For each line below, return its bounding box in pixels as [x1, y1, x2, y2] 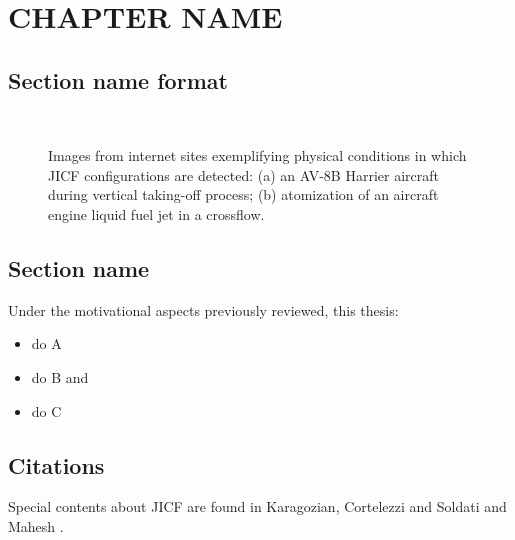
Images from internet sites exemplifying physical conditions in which [48, 145, 467, 166]
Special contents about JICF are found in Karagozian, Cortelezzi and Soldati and [8, 496, 507, 517]
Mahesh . [8, 515, 64, 536]
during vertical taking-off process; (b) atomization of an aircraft [48, 184, 439, 205]
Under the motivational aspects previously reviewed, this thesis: [8, 299, 399, 320]
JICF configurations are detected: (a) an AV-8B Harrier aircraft [48, 164, 439, 185]
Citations [8, 449, 105, 480]
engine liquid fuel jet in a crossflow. [48, 203, 265, 224]
